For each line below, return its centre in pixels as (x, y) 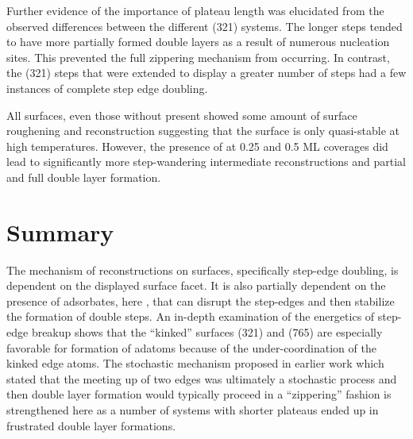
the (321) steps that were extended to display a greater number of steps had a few (206, 73)
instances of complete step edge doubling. (107, 88)
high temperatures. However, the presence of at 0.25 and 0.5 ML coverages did (197, 146)
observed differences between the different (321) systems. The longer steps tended (205, 26)
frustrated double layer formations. (91, 425)
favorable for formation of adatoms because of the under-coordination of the (191, 347)
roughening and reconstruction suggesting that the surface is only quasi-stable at (203, 131)
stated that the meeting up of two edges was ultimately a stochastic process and (202, 378)
